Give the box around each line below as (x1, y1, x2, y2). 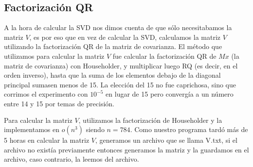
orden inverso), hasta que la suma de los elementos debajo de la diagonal (4, 70, 221, 80)
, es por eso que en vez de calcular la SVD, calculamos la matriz (29, 32, 221, 42)
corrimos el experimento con (4, 89, 88, 99)
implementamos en (4, 124, 60, 134)
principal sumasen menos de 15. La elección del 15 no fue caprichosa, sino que (4, 79, 236, 89)
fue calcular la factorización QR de (112, 50, 217, 61)
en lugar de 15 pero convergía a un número (106, 89, 234, 99)
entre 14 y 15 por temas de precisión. (4, 98, 114, 108)
